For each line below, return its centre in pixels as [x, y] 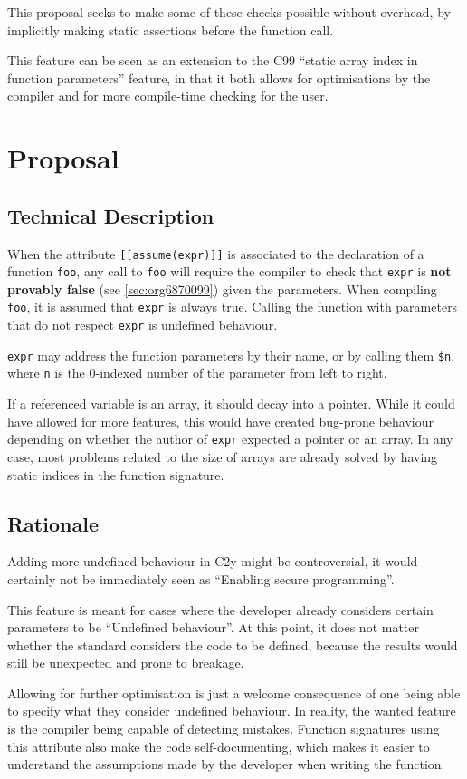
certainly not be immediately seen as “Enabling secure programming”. [201, 578]
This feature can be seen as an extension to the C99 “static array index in [213, 60]
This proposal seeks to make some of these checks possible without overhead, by [229, 12]
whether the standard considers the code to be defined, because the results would [233, 644]
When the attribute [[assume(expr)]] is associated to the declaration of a [216, 253]
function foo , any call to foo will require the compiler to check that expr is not [229, 271]
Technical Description [111, 215]
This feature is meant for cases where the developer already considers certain [220, 609]
